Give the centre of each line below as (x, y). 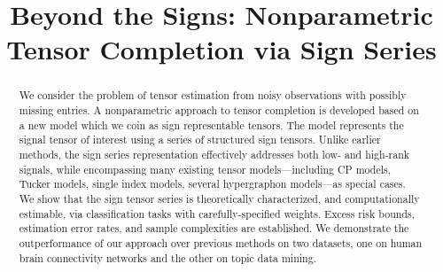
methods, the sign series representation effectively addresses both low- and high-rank (214, 154)
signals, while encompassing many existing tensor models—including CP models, (205, 169)
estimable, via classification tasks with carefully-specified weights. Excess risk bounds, (217, 213)
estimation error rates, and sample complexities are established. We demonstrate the (214, 228)
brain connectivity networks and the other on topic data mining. (167, 257)
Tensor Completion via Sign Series (221, 49)
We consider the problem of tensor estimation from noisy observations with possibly (213, 95)
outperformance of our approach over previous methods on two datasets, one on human (221, 242)
